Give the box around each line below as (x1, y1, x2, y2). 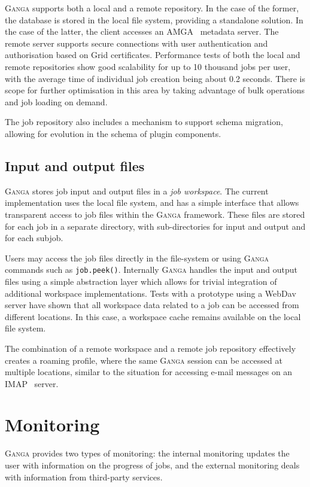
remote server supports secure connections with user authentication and (5, 36, 268, 49)
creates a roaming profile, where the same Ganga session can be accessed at (5, 354, 282, 366)
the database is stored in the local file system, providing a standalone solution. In (5, 13, 303, 26)
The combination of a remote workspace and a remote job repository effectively (5, 342, 296, 354)
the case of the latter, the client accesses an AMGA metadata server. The (5, 25, 279, 38)
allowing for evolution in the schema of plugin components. (5, 127, 221, 139)
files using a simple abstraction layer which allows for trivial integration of (5, 275, 277, 287)
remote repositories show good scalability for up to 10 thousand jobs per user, (5, 60, 291, 72)
